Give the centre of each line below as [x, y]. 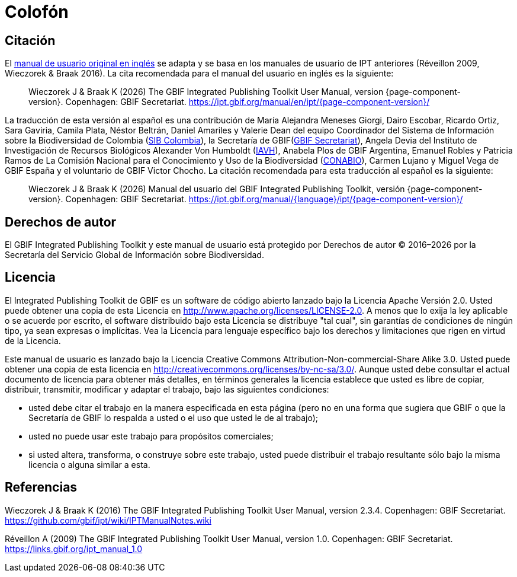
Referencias [41, 487]
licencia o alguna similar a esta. [89, 464]
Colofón [37, 12]
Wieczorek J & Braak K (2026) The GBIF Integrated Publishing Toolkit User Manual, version [206, 92]
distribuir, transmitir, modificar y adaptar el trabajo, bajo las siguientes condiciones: [167, 389]
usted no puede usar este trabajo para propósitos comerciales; [151, 436]
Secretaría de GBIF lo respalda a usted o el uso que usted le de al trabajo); [174, 417]
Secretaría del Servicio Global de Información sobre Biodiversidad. [134, 255]
